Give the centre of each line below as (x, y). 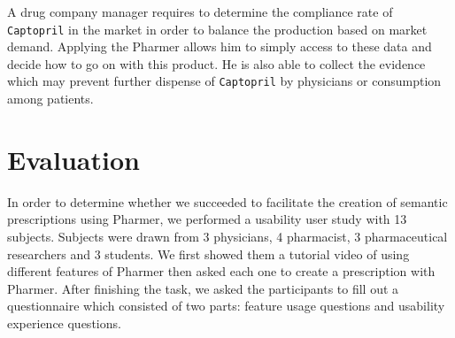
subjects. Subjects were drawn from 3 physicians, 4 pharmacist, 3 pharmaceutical (227, 236)
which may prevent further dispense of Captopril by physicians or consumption (224, 81)
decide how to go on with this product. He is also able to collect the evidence (216, 63)
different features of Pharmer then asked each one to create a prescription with (221, 271)
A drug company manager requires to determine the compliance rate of (200, 12)
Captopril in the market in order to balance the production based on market (217, 29)
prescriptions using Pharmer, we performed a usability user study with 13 (207, 219)
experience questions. (64, 323)
